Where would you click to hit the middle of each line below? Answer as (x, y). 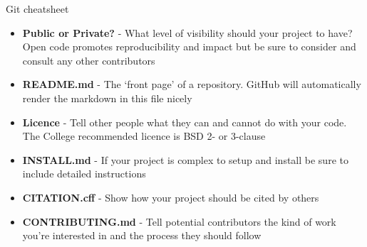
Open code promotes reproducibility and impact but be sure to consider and (189, 46)
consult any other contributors (89, 60)
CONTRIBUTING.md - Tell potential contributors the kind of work (179, 221)
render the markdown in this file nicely (107, 98)
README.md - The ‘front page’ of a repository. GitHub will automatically (192, 84)
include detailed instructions (84, 174)
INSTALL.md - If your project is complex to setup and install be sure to (185, 159)
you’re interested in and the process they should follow (142, 235)
